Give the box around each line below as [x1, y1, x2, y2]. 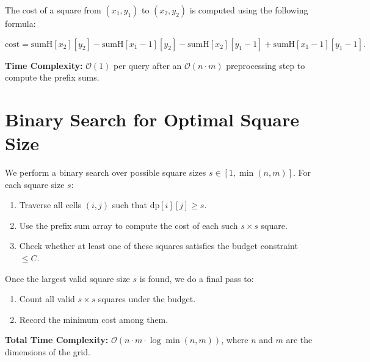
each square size [5, 178, 65, 190]
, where [221, 333, 248, 346]
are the [286, 333, 313, 346]
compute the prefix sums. [5, 71, 100, 84]
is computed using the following [189, 4, 308, 16]
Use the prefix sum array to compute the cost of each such [19, 219, 238, 231]
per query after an [114, 59, 182, 71]
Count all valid [19, 292, 75, 305]
